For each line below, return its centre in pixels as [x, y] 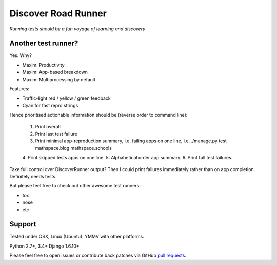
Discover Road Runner [58, 13]
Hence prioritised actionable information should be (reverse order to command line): [98, 115]
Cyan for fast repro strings [50, 105]
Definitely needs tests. [33, 176]
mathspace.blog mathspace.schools [74, 148]
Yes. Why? [21, 55]
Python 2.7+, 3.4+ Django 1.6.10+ [44, 246]
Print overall [48, 126]
